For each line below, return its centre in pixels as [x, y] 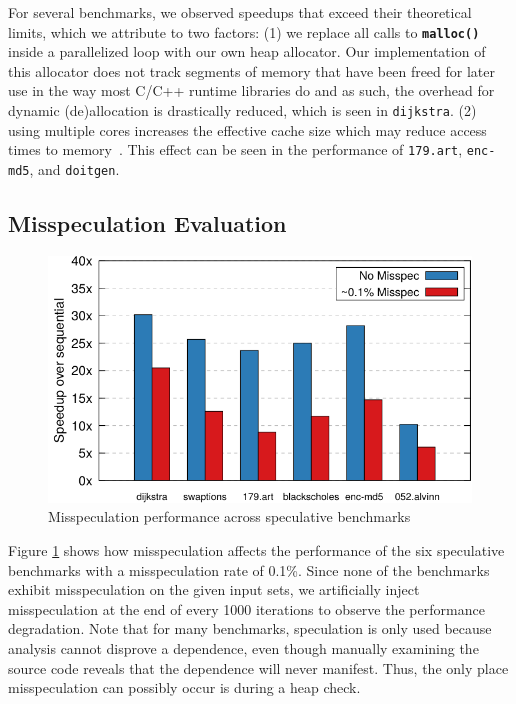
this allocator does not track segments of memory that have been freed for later [252, 70]
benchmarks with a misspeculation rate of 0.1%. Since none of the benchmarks [249, 569]
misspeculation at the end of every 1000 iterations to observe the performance [246, 608]
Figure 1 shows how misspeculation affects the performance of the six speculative [256, 550]
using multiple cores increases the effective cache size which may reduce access [247, 129]
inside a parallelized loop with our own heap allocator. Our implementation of [247, 51]
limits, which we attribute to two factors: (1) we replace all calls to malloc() [244, 31]
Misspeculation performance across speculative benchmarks [229, 516]
